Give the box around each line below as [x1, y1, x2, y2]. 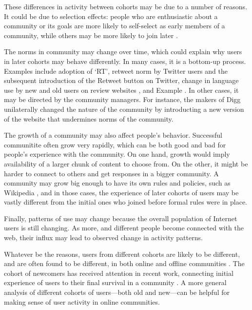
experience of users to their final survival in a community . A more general [4, 277, 227, 288]
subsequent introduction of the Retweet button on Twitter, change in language [4, 75, 239, 85]
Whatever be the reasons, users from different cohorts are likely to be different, [4, 248, 240, 259]
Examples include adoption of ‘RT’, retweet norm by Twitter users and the [4, 65, 228, 76]
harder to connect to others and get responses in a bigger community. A [4, 168, 219, 178]
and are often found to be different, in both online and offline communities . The [4, 258, 245, 269]
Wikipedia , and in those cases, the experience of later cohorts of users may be [4, 187, 239, 197]
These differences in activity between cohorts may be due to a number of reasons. [4, 1, 248, 11]
